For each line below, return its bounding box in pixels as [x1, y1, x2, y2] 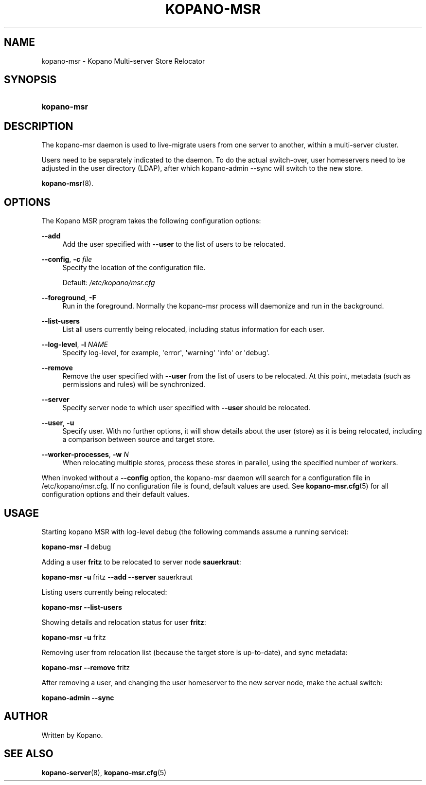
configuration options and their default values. [41, 490, 190, 499]
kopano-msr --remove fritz [41, 663, 130, 672]
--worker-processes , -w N [41, 450, 129, 459]
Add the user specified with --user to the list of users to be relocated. [62, 240, 286, 249]
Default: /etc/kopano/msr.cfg [62, 278, 155, 287]
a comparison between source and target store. [62, 435, 215, 444]
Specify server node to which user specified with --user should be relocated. [62, 403, 311, 412]
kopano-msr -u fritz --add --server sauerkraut [41, 572, 193, 581]
